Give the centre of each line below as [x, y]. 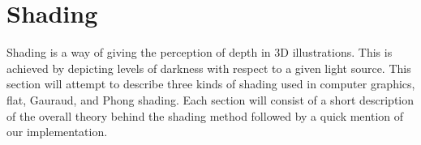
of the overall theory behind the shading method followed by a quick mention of [205, 115]
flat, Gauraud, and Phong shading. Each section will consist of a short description [210, 99]
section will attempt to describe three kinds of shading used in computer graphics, [211, 84]
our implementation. [57, 132]
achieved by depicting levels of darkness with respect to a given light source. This [209, 68]
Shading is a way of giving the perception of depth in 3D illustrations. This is [200, 52]
